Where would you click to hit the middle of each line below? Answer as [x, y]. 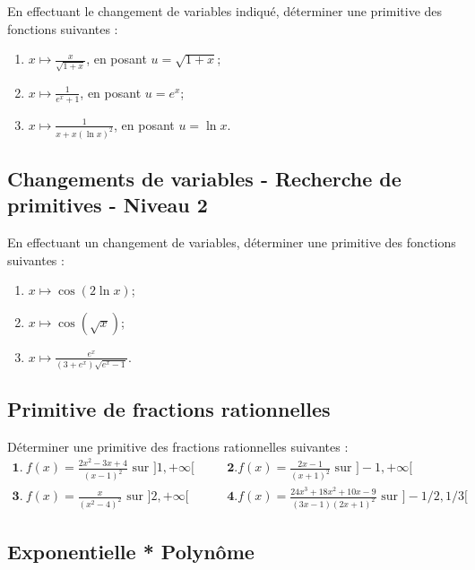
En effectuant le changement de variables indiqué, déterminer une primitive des [225, 11]
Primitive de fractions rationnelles [169, 409]
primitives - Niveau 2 [108, 205]
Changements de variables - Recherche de [204, 178]
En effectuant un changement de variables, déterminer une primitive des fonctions [232, 242]
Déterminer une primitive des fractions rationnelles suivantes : [178, 446]
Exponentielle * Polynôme [131, 552]
